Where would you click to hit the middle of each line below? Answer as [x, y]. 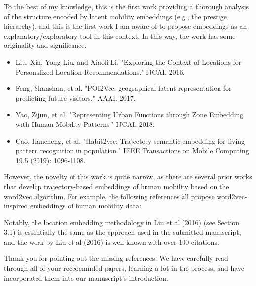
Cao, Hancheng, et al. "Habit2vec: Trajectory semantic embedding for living [130, 141]
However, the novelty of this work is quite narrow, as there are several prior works [128, 177]
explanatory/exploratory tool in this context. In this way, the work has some [120, 35]
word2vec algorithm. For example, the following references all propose [109, 196]
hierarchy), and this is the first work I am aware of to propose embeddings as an [126, 26]
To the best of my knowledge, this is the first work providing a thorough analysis [127, 6]
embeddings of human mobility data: [86, 206]
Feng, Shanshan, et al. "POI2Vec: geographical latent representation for [124, 88]
